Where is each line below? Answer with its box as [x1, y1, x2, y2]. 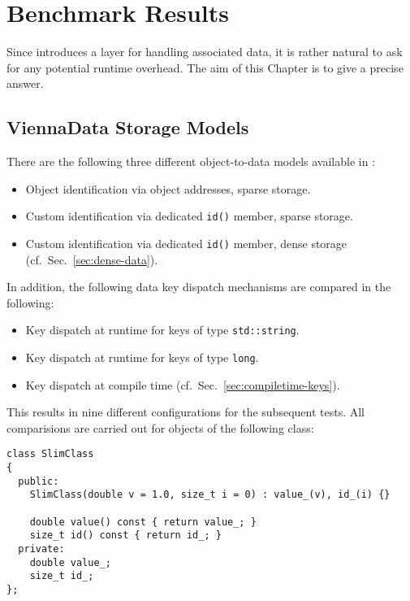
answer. [6, 75, 44, 92]
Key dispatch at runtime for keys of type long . [25, 349, 259, 366]
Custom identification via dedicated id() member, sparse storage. [25, 207, 353, 224]
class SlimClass [6, 448, 94, 460]
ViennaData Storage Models [6, 115, 249, 140]
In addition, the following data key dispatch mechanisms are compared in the [6, 278, 391, 295]
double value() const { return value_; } [29, 516, 257, 528]
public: [18, 475, 59, 487]
